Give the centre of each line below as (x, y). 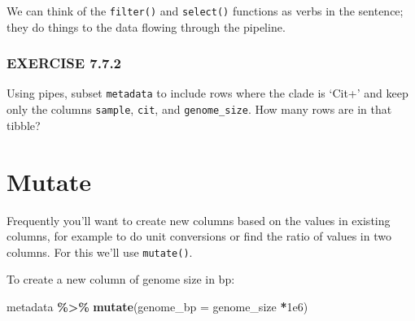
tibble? (24, 125)
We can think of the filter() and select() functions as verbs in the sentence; (205, 11)
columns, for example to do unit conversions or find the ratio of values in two (199, 236)
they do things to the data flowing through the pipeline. (146, 26)
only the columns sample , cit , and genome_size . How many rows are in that (199, 109)
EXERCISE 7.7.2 (64, 63)
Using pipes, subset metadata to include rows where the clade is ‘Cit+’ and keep (207, 93)
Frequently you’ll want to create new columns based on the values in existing (199, 220)
